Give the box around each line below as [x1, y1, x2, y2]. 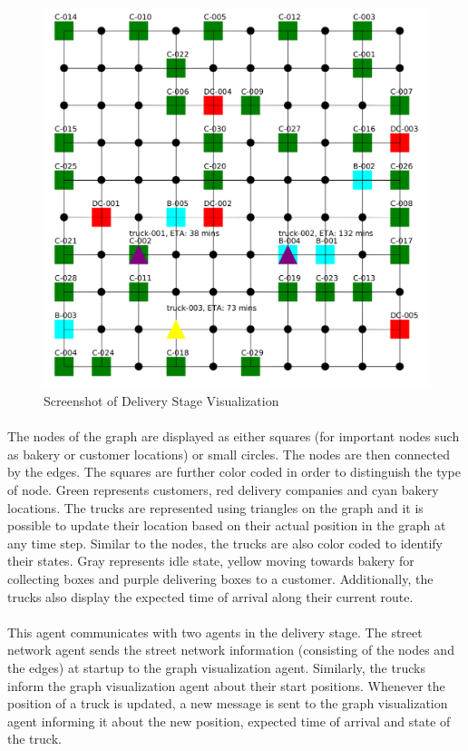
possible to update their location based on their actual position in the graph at [7, 516, 446, 535]
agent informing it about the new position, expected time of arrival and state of [7, 711, 451, 730]
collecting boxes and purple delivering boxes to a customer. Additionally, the [7, 568, 434, 588]
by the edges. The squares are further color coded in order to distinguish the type [7, 462, 461, 481]
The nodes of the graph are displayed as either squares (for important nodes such [7, 427, 460, 446]
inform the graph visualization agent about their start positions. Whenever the [7, 676, 445, 695]
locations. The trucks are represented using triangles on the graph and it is [7, 498, 424, 517]
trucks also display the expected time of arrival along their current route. [7, 587, 414, 606]
